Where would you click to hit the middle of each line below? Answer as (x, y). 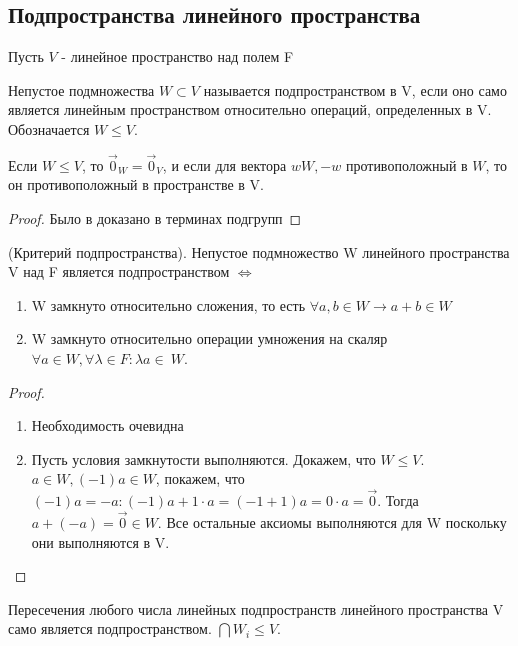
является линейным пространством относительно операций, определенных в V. (250, 109)
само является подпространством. (110, 628)
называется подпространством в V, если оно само (355, 89)
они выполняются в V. (100, 541)
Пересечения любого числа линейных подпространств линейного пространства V (256, 608)
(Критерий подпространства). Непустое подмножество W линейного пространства (259, 251)
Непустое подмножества (81, 89)
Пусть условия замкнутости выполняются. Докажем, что (203, 458)
